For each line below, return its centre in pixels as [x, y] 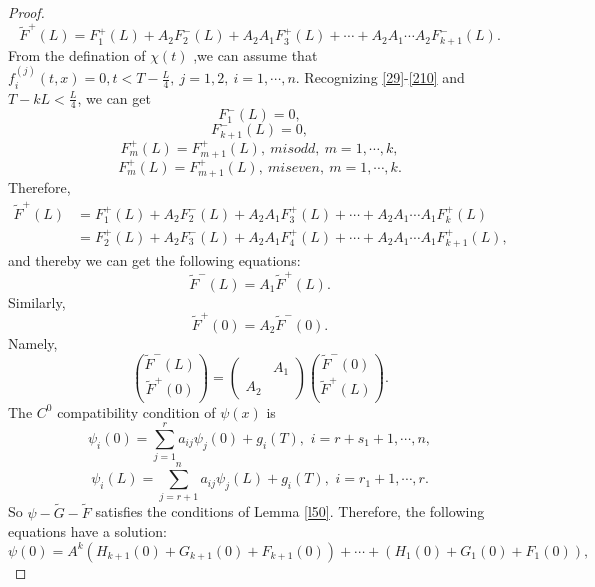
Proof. [26, 12]
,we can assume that [255, 54]
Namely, [33, 343]
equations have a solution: [87, 531]
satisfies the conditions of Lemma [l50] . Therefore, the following [290, 511]
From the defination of [77, 54]
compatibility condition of [136, 411]
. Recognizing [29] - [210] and [380, 77]
